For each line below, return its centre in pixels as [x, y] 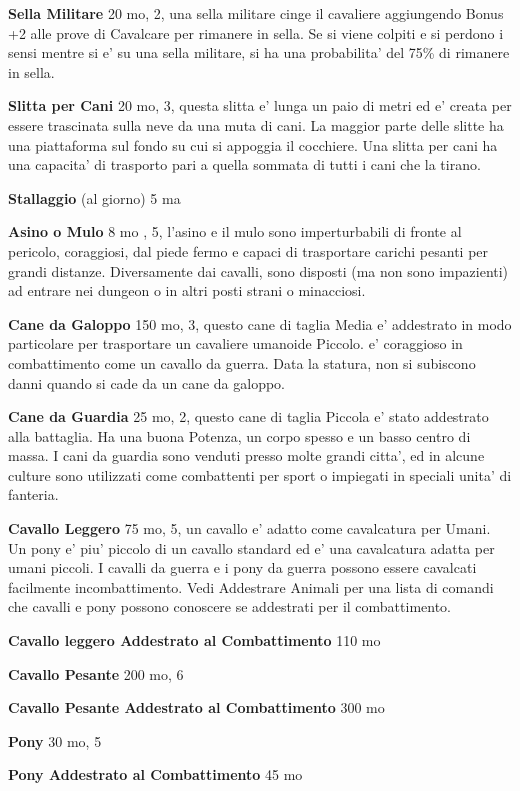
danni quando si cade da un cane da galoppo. [147, 382]
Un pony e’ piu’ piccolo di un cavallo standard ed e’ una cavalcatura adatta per [251, 547]
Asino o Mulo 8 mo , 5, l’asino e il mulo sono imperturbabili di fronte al [235, 231]
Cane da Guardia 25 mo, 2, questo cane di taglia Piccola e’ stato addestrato [248, 416]
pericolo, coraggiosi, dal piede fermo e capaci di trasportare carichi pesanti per [248, 250]
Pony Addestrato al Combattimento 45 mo [155, 774]
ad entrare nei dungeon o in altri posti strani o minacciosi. [187, 290]
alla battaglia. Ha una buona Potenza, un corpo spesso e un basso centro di [239, 435]
